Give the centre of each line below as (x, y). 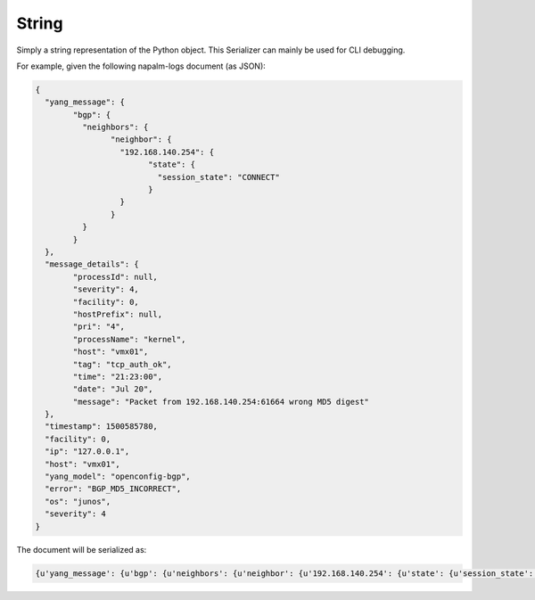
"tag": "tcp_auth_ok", (123, 364)
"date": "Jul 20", (113, 389)
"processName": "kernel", (129, 339)
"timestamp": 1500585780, (101, 427)
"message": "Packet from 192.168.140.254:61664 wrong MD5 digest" (221, 402)
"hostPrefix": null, (118, 314)
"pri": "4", (99, 327)
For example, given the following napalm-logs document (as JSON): (141, 66)
